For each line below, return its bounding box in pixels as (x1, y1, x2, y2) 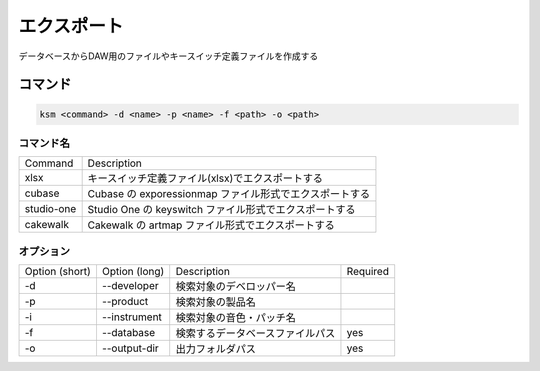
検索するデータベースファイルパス (175, 326, 336, 340)
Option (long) (101, 265, 165, 279)
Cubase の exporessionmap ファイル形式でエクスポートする (87, 187, 371, 201)
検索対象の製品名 (175, 295, 257, 309)
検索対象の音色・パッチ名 (175, 311, 297, 325)
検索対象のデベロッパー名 (175, 280, 297, 294)
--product (101, 295, 149, 309)
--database (101, 326, 156, 340)
